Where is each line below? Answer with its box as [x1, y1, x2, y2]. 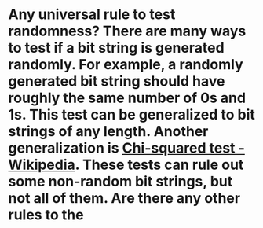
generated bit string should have [8, 72, 225, 90]
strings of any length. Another [8, 123, 209, 141]
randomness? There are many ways [8, 22, 247, 40]
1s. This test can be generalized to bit [8, 106, 255, 123]
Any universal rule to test [8, 6, 176, 24]
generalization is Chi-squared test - [8, 139, 246, 157]
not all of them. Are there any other [8, 189, 241, 208]
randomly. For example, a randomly [8, 56, 243, 74]
